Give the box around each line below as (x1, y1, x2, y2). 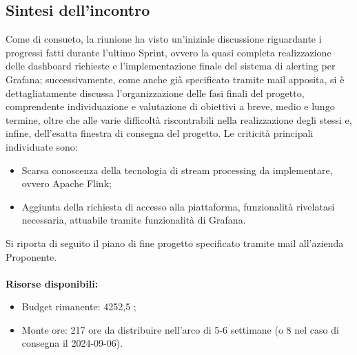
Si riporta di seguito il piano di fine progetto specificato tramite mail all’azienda (6, 235, 344, 250)
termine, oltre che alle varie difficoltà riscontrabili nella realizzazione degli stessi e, (6, 112, 352, 127)
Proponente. (6, 249, 57, 263)
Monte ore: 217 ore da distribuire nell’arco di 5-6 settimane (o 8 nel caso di (21, 322, 339, 336)
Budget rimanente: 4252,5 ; (21, 299, 136, 314)
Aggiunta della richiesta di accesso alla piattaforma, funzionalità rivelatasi (21, 199, 335, 213)
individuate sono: (6, 139, 78, 153)
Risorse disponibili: (6, 276, 99, 290)
